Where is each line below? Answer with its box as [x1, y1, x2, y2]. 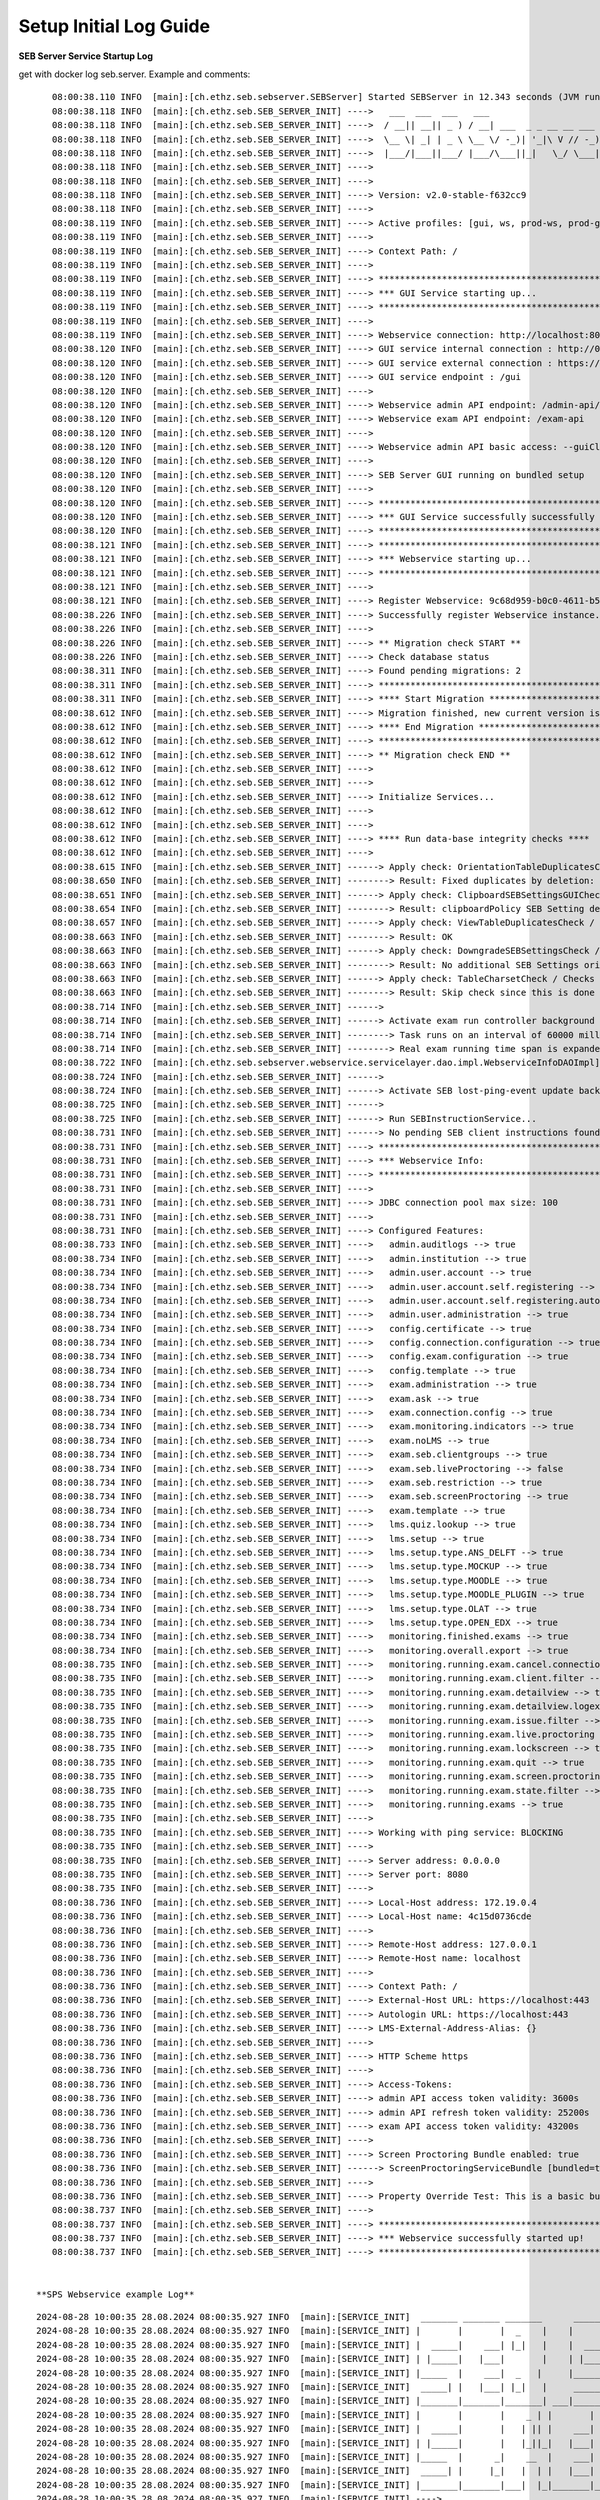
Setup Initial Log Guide [18, 15, 210, 37]
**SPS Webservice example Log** [36, 2288, 195, 2300]
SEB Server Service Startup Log [18, 50, 154, 62]
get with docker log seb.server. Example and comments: [18, 68, 251, 80]
